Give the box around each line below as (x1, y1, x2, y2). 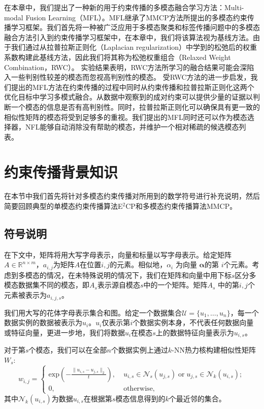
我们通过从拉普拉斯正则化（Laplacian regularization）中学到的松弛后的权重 (11, 42, 257, 52)
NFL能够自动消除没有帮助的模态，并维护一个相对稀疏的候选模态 (25, 121, 239, 132)
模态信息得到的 (115, 393, 166, 403)
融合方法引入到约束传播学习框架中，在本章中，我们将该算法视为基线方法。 (4, 32, 253, 42)
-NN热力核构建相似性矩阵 (172, 344, 256, 355)
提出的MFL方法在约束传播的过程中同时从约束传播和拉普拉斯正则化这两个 (11, 81, 254, 92)
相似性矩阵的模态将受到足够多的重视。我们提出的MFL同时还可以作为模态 (4, 111, 247, 122)
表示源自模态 (97, 279, 140, 290)
